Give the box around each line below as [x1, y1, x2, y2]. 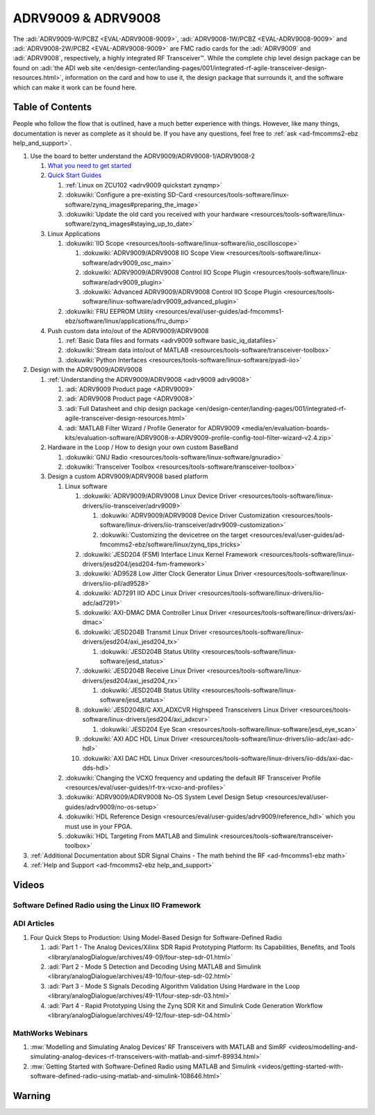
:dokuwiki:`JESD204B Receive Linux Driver [82, 667, 206, 675]
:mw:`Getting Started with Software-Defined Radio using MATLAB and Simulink [30, 1062, 256, 1071]
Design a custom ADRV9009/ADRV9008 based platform [47, 472, 208, 480]
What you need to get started [47, 161, 132, 169]
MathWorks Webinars [12, 1028, 88, 1038]
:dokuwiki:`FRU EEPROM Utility [65, 307, 154, 315]
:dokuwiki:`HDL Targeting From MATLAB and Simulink [65, 832, 219, 840]
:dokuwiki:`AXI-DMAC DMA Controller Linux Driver [82, 608, 227, 617]
